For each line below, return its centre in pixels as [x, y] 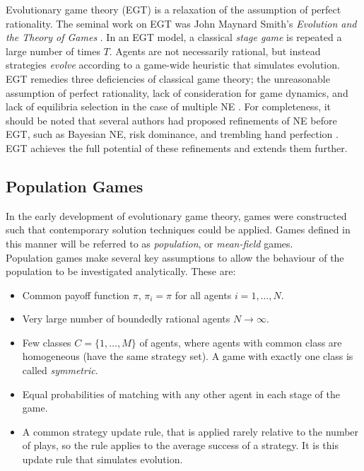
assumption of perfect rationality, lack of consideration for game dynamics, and [177, 92]
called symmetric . [60, 370]
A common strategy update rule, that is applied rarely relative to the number [190, 431]
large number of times [53, 51]
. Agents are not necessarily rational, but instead [215, 51]
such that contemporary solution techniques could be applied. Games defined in [178, 229]
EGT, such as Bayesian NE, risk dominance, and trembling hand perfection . [172, 134]
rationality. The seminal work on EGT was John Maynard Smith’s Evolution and [181, 23]
